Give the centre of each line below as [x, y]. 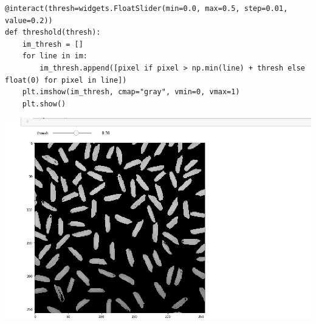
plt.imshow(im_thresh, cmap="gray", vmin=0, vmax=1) [131, 92]
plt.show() [44, 104]
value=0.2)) [29, 20]
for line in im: [55, 56]
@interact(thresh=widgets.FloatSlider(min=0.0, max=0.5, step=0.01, [146, 9]
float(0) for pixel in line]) [66, 80]
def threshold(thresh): [53, 33]
